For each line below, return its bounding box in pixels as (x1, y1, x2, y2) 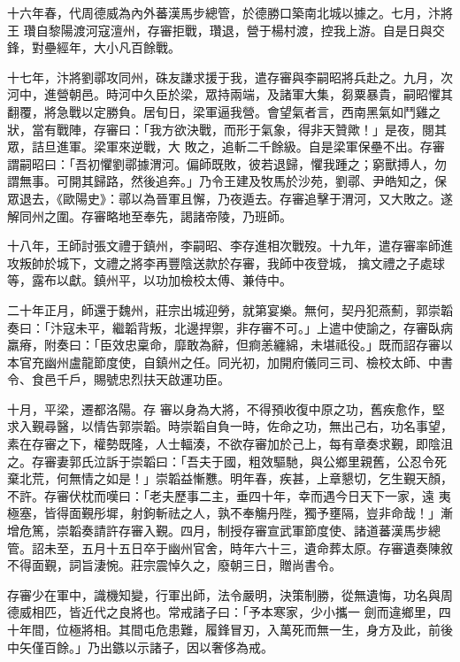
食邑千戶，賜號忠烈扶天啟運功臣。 (31, 370, 230, 389)
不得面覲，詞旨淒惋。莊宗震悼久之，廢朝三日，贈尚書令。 (7, 556, 341, 574)
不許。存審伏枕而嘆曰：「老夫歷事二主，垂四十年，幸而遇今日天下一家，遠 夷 (7, 486, 451, 504)
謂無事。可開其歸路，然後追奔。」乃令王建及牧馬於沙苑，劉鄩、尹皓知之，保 (7, 172, 447, 190)
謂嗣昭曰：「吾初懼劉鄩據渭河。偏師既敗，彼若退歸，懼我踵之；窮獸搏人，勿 (7, 154, 447, 173)
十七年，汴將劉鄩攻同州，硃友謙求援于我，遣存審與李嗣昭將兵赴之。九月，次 (7, 67, 453, 86)
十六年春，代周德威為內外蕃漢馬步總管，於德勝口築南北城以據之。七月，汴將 (7, 4, 453, 21)
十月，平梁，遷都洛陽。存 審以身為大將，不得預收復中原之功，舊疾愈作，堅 (7, 399, 445, 418)
